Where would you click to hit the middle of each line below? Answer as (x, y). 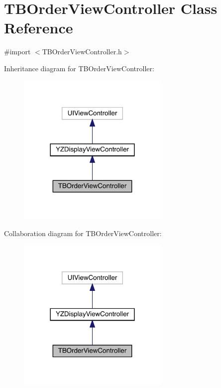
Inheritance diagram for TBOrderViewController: (79, 68)
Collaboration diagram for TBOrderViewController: (83, 233)
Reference (39, 28)
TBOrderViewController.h (82, 52)
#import (17, 52)
